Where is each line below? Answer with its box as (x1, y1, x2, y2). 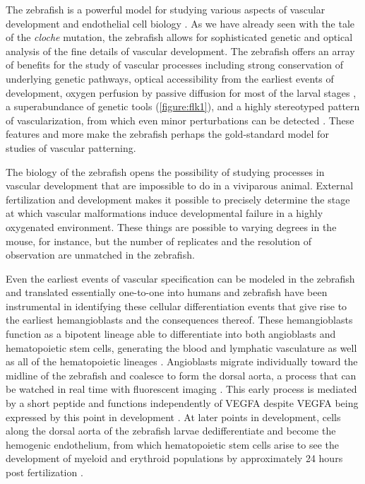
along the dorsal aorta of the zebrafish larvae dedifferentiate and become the (6, 423, 336, 438)
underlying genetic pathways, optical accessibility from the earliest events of (6, 71, 334, 85)
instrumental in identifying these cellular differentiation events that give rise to (6, 298, 347, 313)
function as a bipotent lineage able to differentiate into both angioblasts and (6, 326, 336, 341)
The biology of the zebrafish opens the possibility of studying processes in (6, 164, 325, 179)
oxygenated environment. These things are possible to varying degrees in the (6, 219, 337, 234)
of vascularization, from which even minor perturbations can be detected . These (6, 112, 354, 127)
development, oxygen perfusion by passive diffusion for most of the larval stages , (6, 85, 357, 100)
